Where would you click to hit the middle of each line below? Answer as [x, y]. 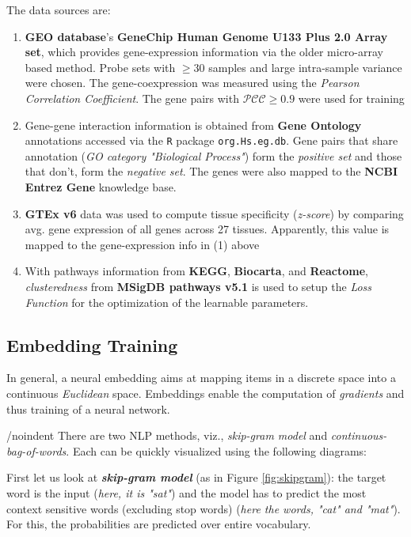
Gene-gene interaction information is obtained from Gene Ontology [193, 125]
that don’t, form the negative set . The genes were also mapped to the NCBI [211, 171]
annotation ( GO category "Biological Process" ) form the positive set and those [213, 155]
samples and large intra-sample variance [305, 67]
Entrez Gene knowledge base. [101, 187]
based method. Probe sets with [100, 67]
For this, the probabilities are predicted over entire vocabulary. [159, 524]
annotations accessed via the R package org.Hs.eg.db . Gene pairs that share [211, 140]
